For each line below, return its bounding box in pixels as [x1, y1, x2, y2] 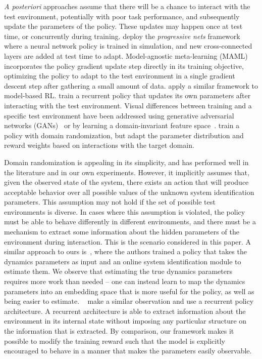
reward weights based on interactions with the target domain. [4, 140, 194, 150]
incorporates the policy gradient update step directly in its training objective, [4, 60, 244, 71]
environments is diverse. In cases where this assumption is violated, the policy [4, 206, 245, 217]
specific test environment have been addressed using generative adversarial [4, 110, 234, 121]
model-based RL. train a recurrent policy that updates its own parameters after [4, 90, 251, 101]
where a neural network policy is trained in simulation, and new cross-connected [4, 41, 252, 51]
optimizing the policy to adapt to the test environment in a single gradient [4, 70, 235, 81]
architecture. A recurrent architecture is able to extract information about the [4, 305, 246, 316]
